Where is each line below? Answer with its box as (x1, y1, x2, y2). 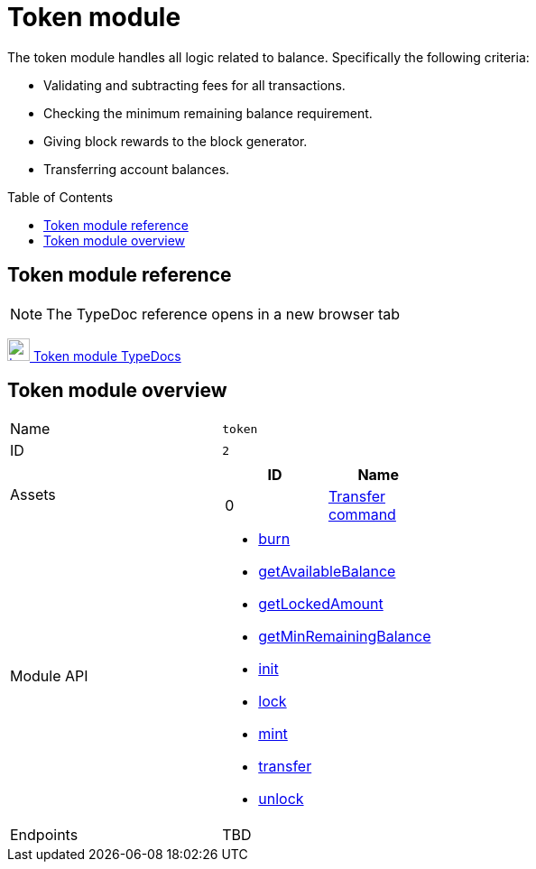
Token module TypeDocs (32, 347, 181, 364)
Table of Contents (7, 189, 114, 205)
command (328, 505, 396, 524)
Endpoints (10, 826, 79, 845)
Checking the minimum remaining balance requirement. (43, 105, 373, 121)
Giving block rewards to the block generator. (43, 133, 308, 149)
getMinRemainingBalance (258, 627, 431, 646)
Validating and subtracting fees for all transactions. (43, 77, 346, 93)
